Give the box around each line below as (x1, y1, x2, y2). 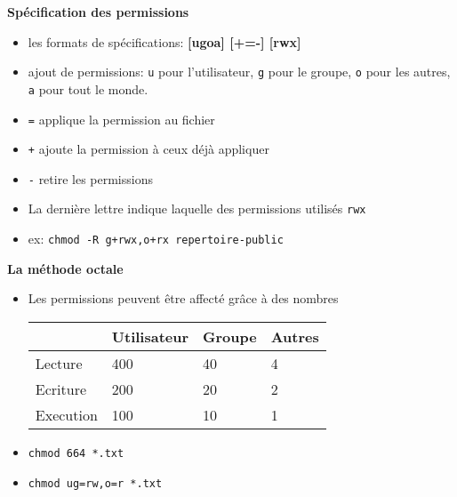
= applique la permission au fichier (28, 109, 215, 128)
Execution (35, 404, 98, 425)
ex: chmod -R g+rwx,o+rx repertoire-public (28, 229, 284, 248)
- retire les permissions (28, 169, 153, 188)
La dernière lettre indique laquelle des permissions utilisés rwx (28, 199, 366, 218)
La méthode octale (7, 259, 124, 277)
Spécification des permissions (7, 3, 189, 20)
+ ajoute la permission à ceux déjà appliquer (28, 140, 269, 158)
